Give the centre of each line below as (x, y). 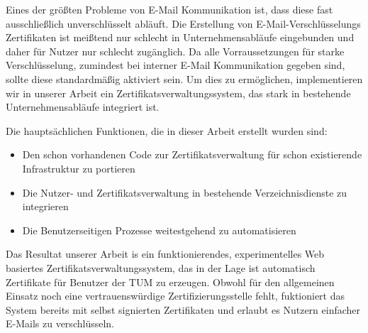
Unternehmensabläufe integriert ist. (83, 107)
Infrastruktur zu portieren (79, 168)
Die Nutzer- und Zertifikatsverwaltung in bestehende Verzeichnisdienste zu (185, 192)
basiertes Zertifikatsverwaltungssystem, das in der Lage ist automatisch (161, 267)
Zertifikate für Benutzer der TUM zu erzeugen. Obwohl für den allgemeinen (170, 282)
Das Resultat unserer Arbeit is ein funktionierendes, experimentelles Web (165, 254)
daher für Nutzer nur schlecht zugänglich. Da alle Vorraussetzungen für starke (175, 51)
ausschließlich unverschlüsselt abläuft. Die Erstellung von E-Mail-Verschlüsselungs (183, 23)
